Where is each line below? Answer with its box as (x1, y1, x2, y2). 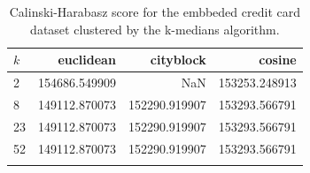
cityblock (150, 50, 206, 69)
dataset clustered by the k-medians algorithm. (30, 19, 280, 38)
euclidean (58, 50, 116, 69)
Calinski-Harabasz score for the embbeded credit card (9, 3, 300, 20)
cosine (259, 50, 297, 69)
